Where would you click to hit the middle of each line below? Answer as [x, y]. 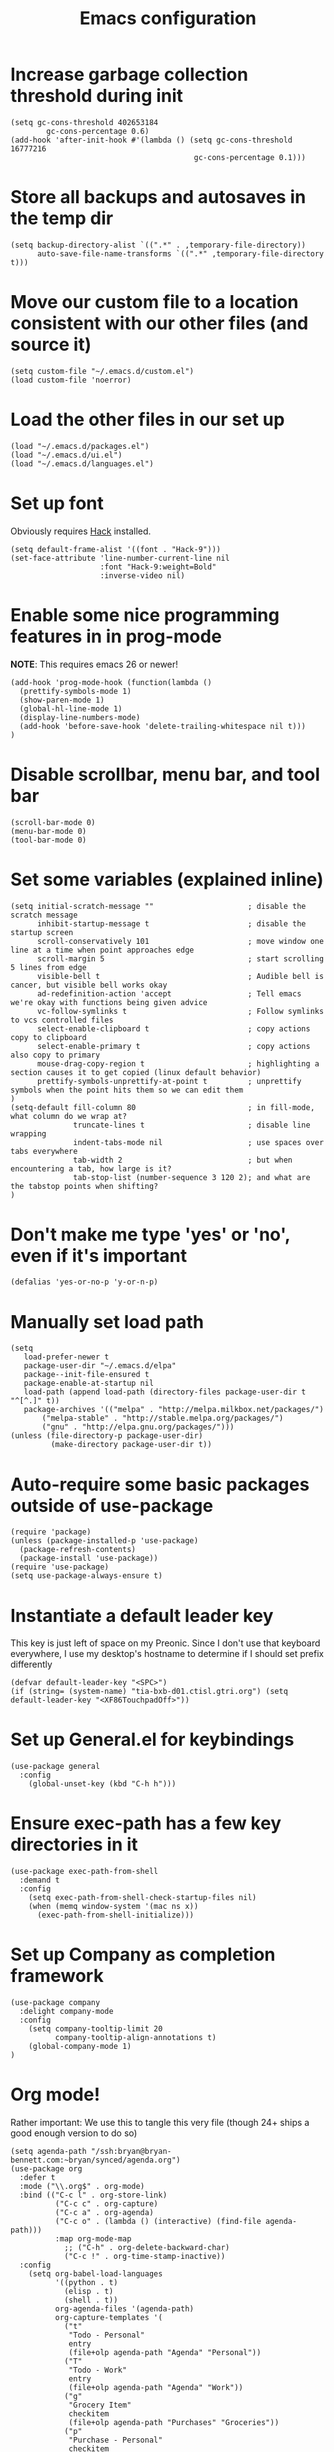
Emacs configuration [168, 18]
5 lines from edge [48, 967]
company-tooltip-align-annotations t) [135, 2038]
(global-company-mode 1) [80, 2047]
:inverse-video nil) [142, 575]
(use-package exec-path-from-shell [84, 1872]
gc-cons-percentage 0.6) [98, 131]
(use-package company [55, 2003]
